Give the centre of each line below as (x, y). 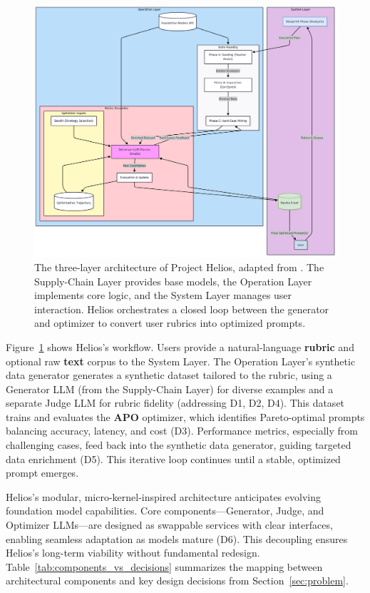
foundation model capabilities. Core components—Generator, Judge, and (165, 511)
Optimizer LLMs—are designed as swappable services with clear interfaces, (169, 525)
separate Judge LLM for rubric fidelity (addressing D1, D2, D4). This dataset (175, 403)
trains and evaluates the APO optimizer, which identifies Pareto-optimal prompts (185, 416)
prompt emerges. (42, 473)
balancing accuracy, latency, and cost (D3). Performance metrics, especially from (182, 431)
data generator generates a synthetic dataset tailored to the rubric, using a (169, 375)
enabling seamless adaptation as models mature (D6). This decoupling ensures (177, 538)
